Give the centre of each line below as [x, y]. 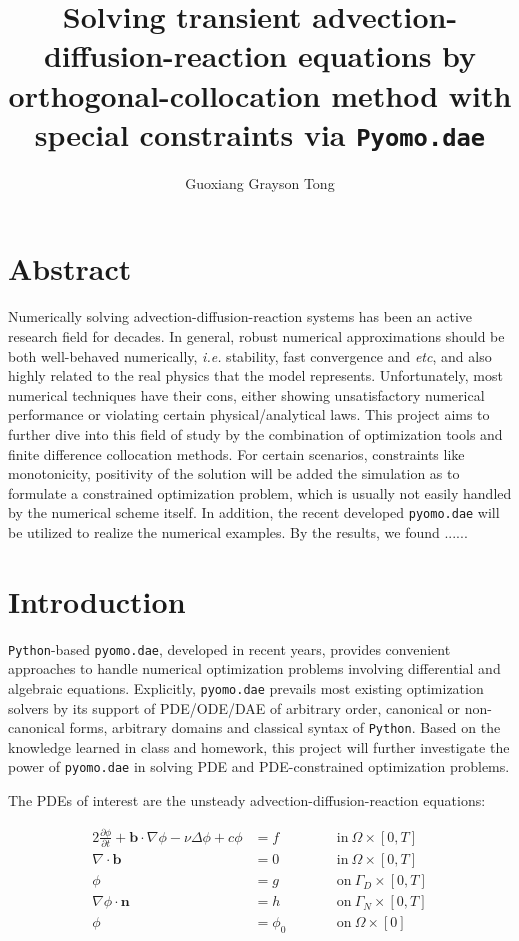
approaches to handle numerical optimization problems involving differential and [254, 668]
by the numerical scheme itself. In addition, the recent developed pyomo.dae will [254, 512]
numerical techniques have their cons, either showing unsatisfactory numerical [246, 394]
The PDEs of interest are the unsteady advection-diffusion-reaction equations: [247, 800]
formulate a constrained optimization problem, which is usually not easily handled [260, 492]
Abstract [70, 268]
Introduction [97, 600]
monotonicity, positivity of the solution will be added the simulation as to [234, 473]
